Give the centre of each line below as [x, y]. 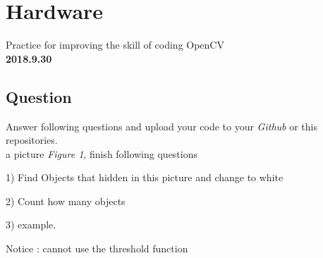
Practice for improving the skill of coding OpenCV [115, 45]
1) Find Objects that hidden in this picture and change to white [145, 177]
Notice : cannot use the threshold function [97, 248]
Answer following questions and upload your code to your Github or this [161, 126]
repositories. [32, 140]
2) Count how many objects [66, 201]
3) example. [31, 225]
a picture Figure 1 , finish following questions [102, 153]
